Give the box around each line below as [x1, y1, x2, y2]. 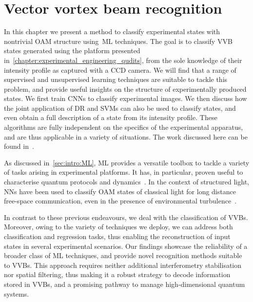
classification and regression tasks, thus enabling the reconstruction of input [4, 231, 231, 241]
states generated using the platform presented [4, 45, 140, 56]
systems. [4, 288, 29, 299]
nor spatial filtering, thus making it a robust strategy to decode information [4, 269, 231, 280]
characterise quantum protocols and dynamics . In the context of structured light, [4, 177, 249, 187]
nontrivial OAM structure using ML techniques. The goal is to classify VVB [4, 36, 233, 46]
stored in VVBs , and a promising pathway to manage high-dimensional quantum [4, 279, 245, 289]
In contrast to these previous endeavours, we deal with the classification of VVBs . [4, 212, 248, 222]
